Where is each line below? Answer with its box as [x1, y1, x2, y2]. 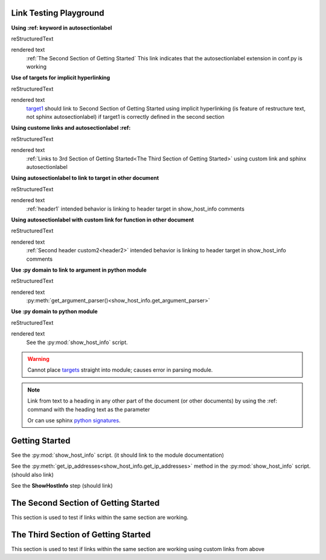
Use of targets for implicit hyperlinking [11, 74, 110, 81]
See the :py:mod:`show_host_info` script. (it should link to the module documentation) [11, 451, 225, 459]
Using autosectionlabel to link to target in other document [11, 174, 159, 182]
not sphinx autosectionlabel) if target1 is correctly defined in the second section [26, 113, 225, 121]
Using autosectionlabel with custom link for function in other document [11, 216, 194, 223]
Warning [27, 355, 50, 363]
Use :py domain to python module [11, 308, 98, 315]
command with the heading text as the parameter [27, 406, 150, 413]
